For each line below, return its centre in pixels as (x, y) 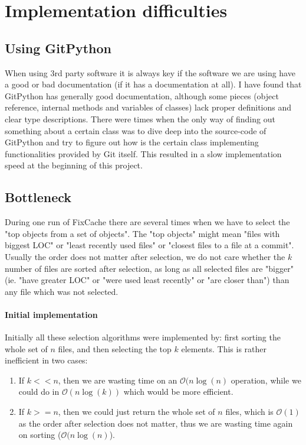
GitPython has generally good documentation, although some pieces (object (142, 95)
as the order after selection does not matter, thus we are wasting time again (156, 423)
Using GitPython (58, 48)
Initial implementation (51, 314)
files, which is (249, 412)
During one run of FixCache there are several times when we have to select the (147, 222)
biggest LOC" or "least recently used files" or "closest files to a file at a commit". (149, 245)
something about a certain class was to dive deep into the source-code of (136, 130)
